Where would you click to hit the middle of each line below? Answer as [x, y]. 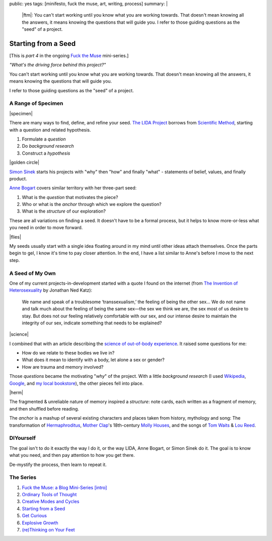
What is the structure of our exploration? [64, 211]
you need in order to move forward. [46, 228]
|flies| [15, 237]
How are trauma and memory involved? [63, 367]
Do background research [48, 146]
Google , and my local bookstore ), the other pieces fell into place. [76, 383]
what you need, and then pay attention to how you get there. [72, 455]
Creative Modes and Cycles [51, 502]
